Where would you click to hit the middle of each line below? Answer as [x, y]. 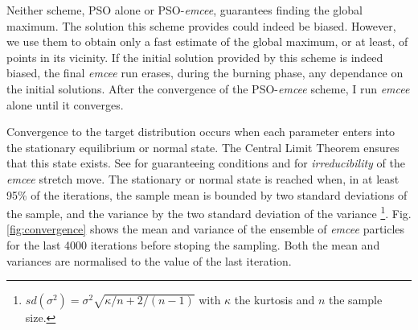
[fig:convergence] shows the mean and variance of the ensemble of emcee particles [206, 229]
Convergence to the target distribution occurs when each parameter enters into [201, 132]
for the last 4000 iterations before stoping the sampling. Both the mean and [193, 244]
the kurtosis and [275, 300]
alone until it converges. [65, 104]
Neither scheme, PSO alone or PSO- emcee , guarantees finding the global [184, 10]
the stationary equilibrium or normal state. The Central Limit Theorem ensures [203, 147]
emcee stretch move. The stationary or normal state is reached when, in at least [203, 178]
